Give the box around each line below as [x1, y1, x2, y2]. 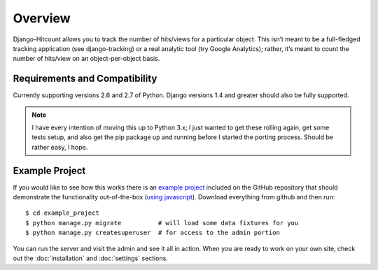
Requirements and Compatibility [13, 73, 157, 85]
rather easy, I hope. [31, 143, 88, 151]
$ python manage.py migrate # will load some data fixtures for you [25, 219, 299, 227]
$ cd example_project [25, 209, 99, 217]
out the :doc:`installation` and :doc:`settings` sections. [13, 254, 168, 262]
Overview [13, 10, 71, 26]
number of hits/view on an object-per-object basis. [13, 55, 160, 63]
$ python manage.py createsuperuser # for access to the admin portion [25, 229, 280, 237]
